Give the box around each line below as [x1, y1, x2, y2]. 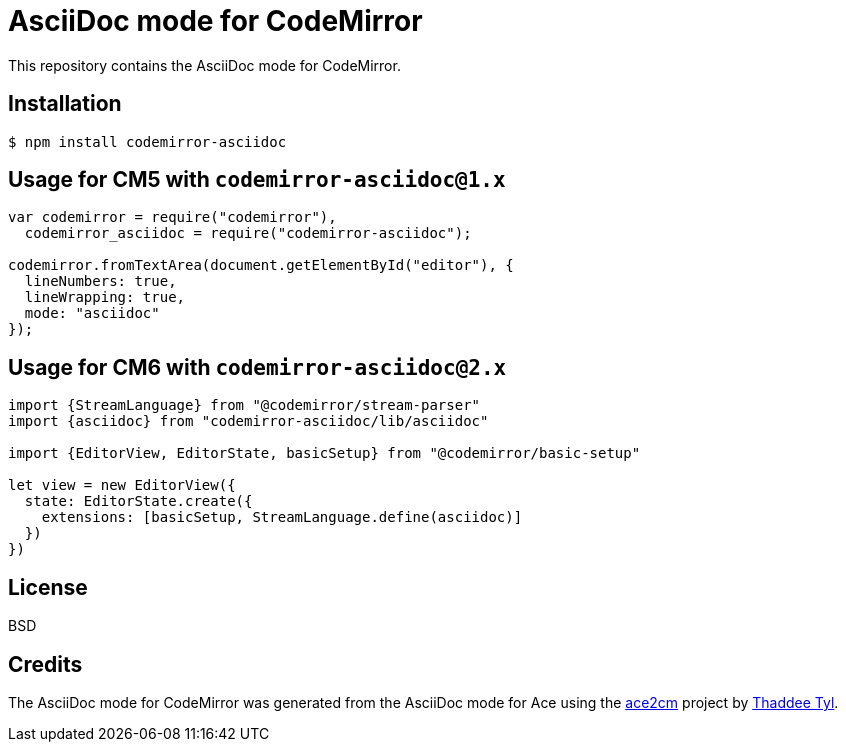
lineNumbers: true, [24, 273, 177, 290]
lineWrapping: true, [24, 289, 186, 306]
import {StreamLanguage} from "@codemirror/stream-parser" [8, 397, 481, 414]
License [8, 574, 88, 600]
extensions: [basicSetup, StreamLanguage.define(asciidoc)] [41, 509, 523, 526]
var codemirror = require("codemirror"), [8, 209, 337, 226]
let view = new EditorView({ [8, 477, 236, 494]
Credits [8, 651, 83, 677]
